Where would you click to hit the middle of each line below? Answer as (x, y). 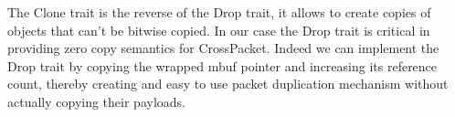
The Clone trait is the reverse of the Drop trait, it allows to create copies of (219, 12)
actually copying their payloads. (96, 101)
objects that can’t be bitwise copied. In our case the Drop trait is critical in (219, 30)
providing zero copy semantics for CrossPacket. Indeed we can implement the (223, 48)
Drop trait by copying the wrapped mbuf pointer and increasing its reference (222, 65)
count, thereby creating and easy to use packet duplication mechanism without (228, 84)
